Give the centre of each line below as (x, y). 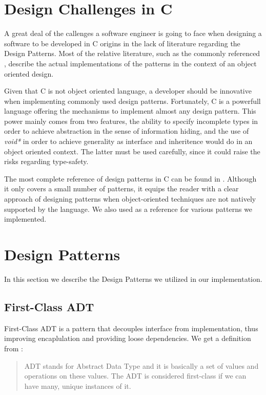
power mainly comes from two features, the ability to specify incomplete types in (131, 121)
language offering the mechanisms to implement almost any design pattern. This (130, 111)
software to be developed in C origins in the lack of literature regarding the (122, 43)
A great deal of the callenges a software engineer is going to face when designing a (133, 33)
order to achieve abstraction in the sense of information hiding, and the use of (127, 131)
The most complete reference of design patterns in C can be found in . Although (130, 178)
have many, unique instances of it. (78, 385)
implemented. (25, 219)
